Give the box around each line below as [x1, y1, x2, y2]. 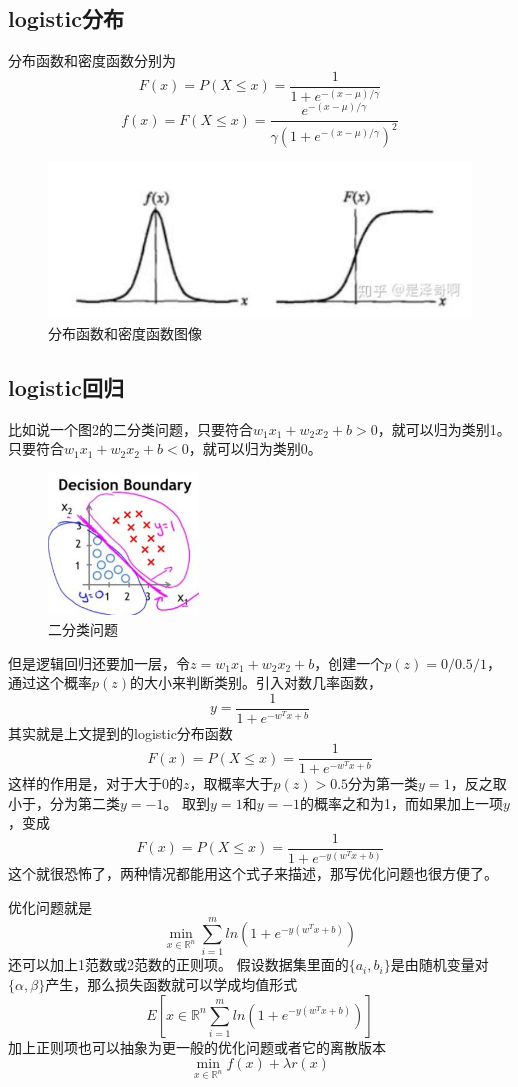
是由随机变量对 [390, 954, 489, 975]
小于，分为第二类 [8, 792, 120, 813]
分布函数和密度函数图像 [48, 323, 202, 344]
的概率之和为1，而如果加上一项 [300, 792, 504, 813]
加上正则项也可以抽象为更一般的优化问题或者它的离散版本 [8, 1036, 386, 1057]
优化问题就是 [8, 896, 92, 917]
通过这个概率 [8, 672, 92, 693]
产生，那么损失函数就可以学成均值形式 [45, 974, 298, 995]
